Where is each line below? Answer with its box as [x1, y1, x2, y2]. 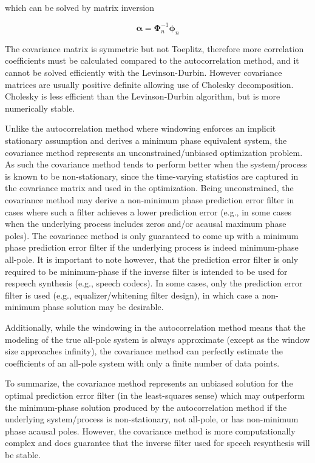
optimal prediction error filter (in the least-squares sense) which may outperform [5, 388, 305, 401]
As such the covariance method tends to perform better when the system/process [5, 158, 307, 171]
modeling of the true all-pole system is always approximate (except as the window [5, 333, 310, 345]
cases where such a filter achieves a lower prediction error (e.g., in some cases [5, 205, 292, 218]
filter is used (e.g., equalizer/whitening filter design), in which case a [5, 288, 259, 301]
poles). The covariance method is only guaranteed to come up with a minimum [5, 229, 299, 242]
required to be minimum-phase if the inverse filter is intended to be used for [5, 265, 288, 277]
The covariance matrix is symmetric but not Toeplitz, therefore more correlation [5, 42, 304, 55]
